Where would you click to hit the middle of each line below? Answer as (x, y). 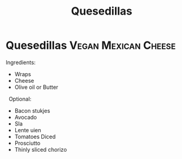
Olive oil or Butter (36, 87)
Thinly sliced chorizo (41, 149)
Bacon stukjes (32, 110)
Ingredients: (21, 62)
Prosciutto (27, 143)
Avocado (26, 117)
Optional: (20, 99)
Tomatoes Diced (35, 136)
